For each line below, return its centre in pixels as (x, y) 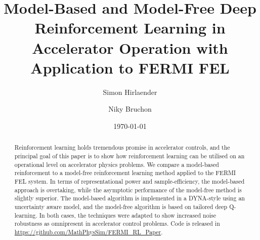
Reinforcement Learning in (130, 28)
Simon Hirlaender (130, 92)
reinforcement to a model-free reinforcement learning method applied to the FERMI (125, 173)
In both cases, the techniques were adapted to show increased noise (127, 215)
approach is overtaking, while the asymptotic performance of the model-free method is (128, 190)
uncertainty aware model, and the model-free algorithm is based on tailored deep (121, 206)
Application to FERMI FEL (130, 67)
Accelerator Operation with (130, 47)
